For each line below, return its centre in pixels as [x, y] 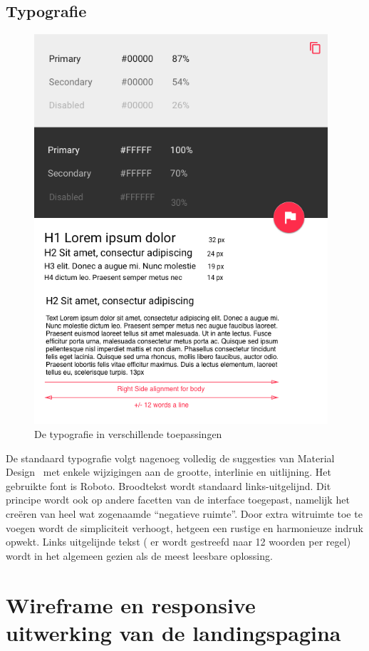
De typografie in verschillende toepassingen [128, 433]
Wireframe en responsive [131, 604]
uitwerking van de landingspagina [173, 632]
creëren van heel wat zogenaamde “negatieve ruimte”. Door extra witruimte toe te [184, 513]
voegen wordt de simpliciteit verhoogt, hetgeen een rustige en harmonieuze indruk [185, 527]
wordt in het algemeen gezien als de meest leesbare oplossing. [139, 555]
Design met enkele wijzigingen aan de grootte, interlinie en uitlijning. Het [168, 472]
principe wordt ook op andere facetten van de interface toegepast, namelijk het [178, 500]
